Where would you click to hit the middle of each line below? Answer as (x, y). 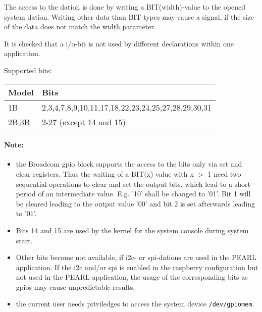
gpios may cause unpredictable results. (75, 287)
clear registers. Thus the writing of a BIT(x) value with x (105, 173)
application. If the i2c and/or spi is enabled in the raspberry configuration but (137, 267)
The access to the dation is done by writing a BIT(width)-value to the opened (125, 7)
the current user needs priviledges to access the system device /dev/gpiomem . (135, 304)
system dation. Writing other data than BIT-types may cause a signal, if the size (129, 16)
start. (24, 240)
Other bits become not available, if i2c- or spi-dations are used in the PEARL (136, 257)
